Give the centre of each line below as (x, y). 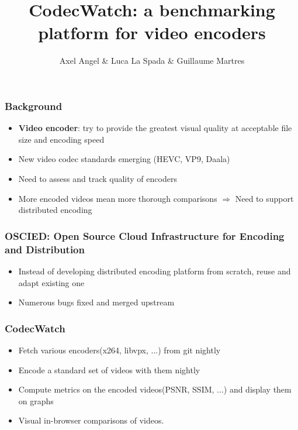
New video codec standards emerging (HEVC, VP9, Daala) (124, 159)
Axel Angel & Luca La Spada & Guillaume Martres (152, 61)
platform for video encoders (152, 32)
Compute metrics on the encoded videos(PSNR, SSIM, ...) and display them (155, 389)
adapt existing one (51, 282)
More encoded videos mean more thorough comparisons (118, 198)
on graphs (36, 400)
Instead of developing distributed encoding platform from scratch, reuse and (155, 271)
